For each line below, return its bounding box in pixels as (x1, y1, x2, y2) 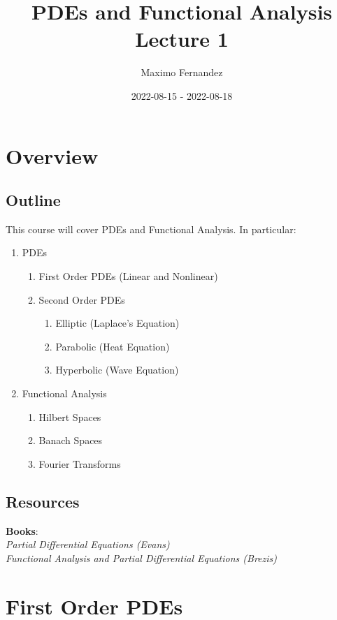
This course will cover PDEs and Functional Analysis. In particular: (6, 221, 296, 236)
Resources (6, 490, 80, 512)
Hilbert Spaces (38, 409, 101, 424)
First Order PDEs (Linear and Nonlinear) (38, 269, 218, 283)
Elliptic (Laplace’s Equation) (55, 316, 180, 330)
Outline (6, 189, 61, 211)
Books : (6, 523, 38, 538)
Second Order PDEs (38, 292, 125, 307)
